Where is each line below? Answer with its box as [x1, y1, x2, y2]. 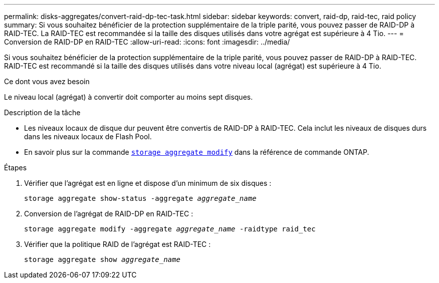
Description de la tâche [4, 108, 81, 117]
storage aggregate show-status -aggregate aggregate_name [24, 194, 257, 202]
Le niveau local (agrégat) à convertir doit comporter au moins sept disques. [4, 93, 253, 101]
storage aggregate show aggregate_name [24, 255, 180, 263]
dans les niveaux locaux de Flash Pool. [24, 132, 152, 141]
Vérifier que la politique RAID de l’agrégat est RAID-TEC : [24, 240, 211, 248]
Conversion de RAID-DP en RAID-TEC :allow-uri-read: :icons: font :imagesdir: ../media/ [4, 38, 290, 46]
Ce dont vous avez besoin [4, 77, 90, 86]
